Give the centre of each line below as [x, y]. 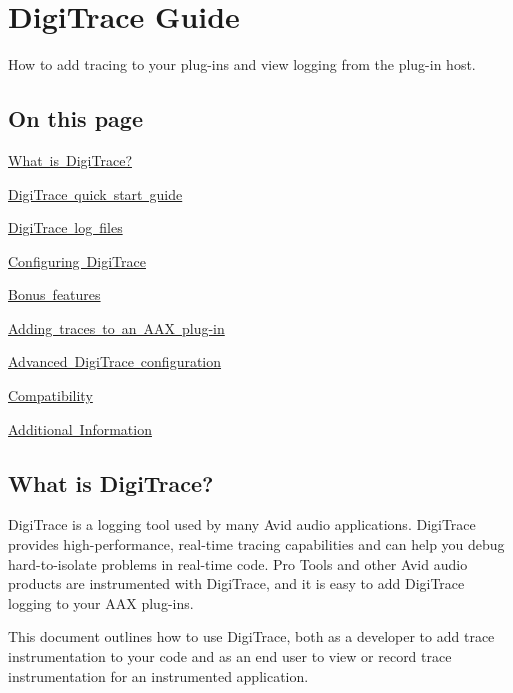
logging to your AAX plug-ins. [101, 602]
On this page [75, 118]
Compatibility [50, 395]
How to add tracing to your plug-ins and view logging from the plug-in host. [242, 64]
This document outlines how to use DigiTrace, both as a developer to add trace [251, 636]
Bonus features [54, 294]
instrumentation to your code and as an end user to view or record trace [230, 656]
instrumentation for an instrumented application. [158, 675]
